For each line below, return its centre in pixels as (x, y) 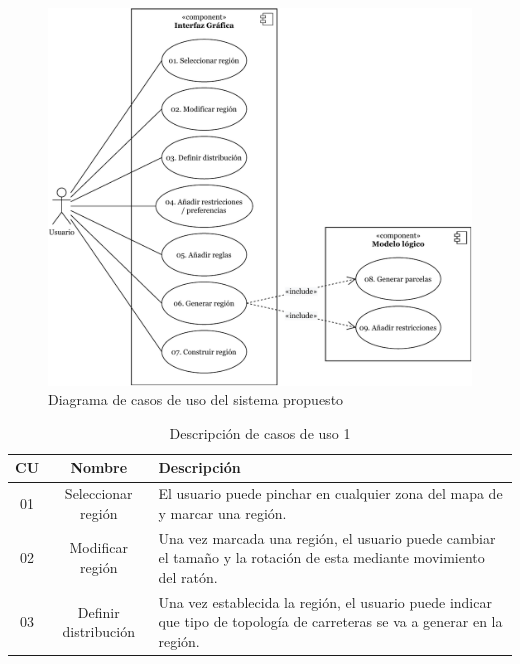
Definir (98, 611)
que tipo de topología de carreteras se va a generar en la (330, 621)
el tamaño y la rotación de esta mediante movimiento (321, 557)
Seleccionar (98, 493)
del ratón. (188, 576)
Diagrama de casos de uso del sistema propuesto (196, 399)
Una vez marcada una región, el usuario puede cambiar (327, 537)
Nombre (99, 467)
